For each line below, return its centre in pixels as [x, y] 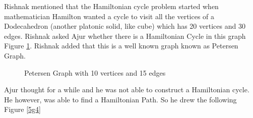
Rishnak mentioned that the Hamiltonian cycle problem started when [111, 6]
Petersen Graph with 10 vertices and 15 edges [95, 72]
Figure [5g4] [22, 109]
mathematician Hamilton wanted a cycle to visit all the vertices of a [109, 16]
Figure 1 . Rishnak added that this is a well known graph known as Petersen [121, 46]
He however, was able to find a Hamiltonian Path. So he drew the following [120, 99]
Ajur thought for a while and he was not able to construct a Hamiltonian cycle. [127, 90]
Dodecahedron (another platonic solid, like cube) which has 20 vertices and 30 [125, 26]
